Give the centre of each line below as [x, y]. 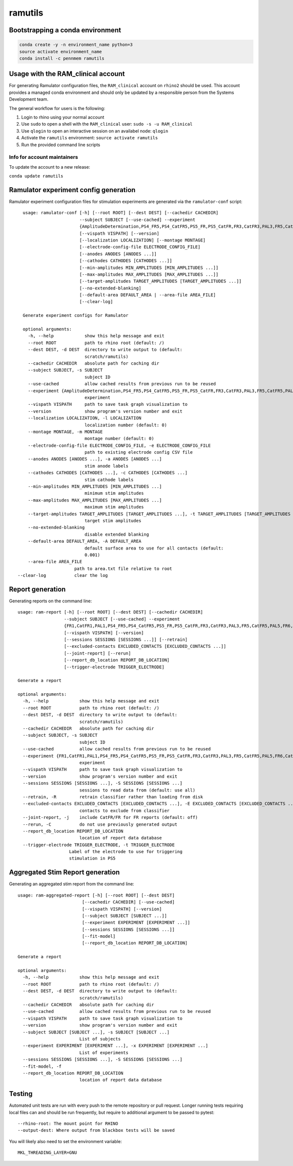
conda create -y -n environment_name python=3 [76, 45]
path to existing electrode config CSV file [139, 452]
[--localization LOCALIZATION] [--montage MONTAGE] [143, 240]
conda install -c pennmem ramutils [62, 58]
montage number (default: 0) [119, 439]
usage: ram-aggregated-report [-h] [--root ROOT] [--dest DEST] [96, 895]
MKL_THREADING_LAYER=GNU [47, 1153]
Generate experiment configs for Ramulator [76, 316]
